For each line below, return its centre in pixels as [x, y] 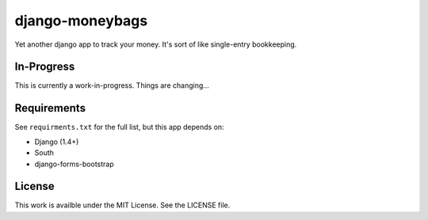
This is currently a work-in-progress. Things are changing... [112, 85]
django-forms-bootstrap [74, 164]
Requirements [50, 108]
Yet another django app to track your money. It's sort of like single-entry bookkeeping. [156, 44]
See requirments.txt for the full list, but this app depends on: [120, 127]
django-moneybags [81, 21]
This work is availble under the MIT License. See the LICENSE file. [122, 205]
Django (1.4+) [57, 142]
